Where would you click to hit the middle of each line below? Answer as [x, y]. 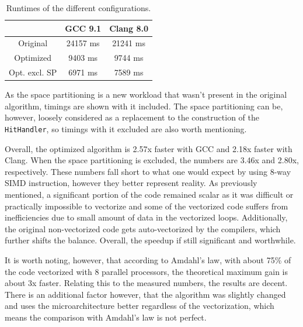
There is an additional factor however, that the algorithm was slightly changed [145, 294]
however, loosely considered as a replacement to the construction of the [132, 117]
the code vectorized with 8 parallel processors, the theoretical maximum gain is [147, 271]
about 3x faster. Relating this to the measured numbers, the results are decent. [146, 283]
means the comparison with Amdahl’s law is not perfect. [106, 317]
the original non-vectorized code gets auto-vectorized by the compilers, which [143, 228]
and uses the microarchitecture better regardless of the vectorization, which [140, 306]
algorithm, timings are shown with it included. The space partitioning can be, [144, 106]
